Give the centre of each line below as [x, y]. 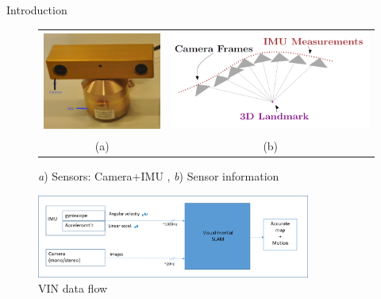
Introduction [37, 10]
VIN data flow [73, 288]
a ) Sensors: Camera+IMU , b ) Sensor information [159, 176]
